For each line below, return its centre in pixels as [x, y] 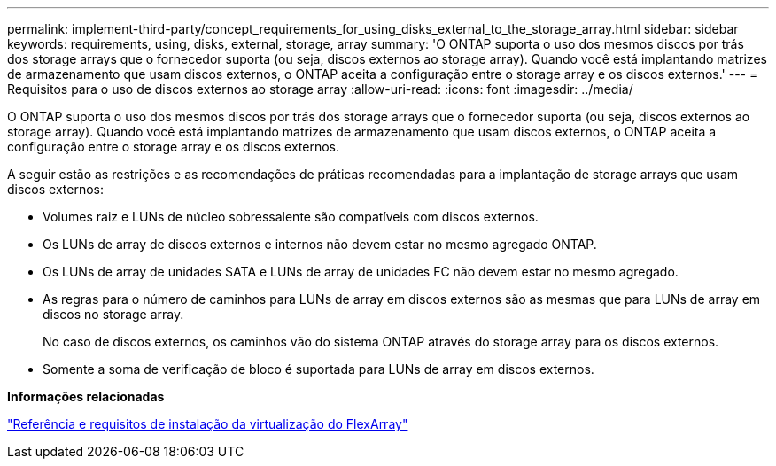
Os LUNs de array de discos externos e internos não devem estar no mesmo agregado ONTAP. [320, 244]
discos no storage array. [113, 314]
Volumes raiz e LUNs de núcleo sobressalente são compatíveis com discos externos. [291, 217]
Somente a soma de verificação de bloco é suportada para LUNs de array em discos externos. [318, 369]
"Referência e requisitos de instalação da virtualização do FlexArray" [208, 424]
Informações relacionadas [86, 396]
